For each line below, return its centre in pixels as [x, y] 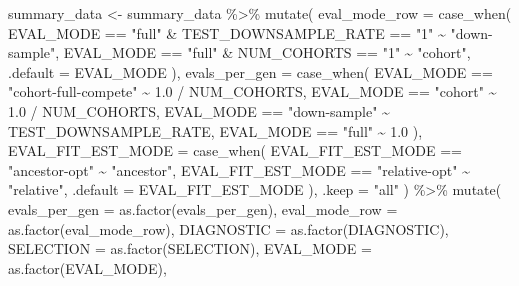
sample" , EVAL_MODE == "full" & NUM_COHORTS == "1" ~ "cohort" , [239, 52]
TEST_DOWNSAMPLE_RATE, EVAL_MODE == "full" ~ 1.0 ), [215, 130]
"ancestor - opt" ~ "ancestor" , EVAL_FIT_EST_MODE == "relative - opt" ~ [239, 169]
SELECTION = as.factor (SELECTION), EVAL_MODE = [190, 248]
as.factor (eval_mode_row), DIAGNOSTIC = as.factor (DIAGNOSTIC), [228, 228]
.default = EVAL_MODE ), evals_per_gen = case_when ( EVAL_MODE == [250, 71]
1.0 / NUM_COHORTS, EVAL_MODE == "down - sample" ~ [199, 110]
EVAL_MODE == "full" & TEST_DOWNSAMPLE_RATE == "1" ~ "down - [250, 32]
